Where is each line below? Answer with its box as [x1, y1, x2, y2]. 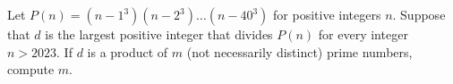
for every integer [318, 25, 408, 43]
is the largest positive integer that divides [45, 25, 273, 43]
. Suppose [392, 5, 446, 23]
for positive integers [273, 5, 381, 23]
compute [7, 60, 55, 79]
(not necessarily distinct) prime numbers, [186, 42, 413, 61]
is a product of [87, 42, 168, 61]
